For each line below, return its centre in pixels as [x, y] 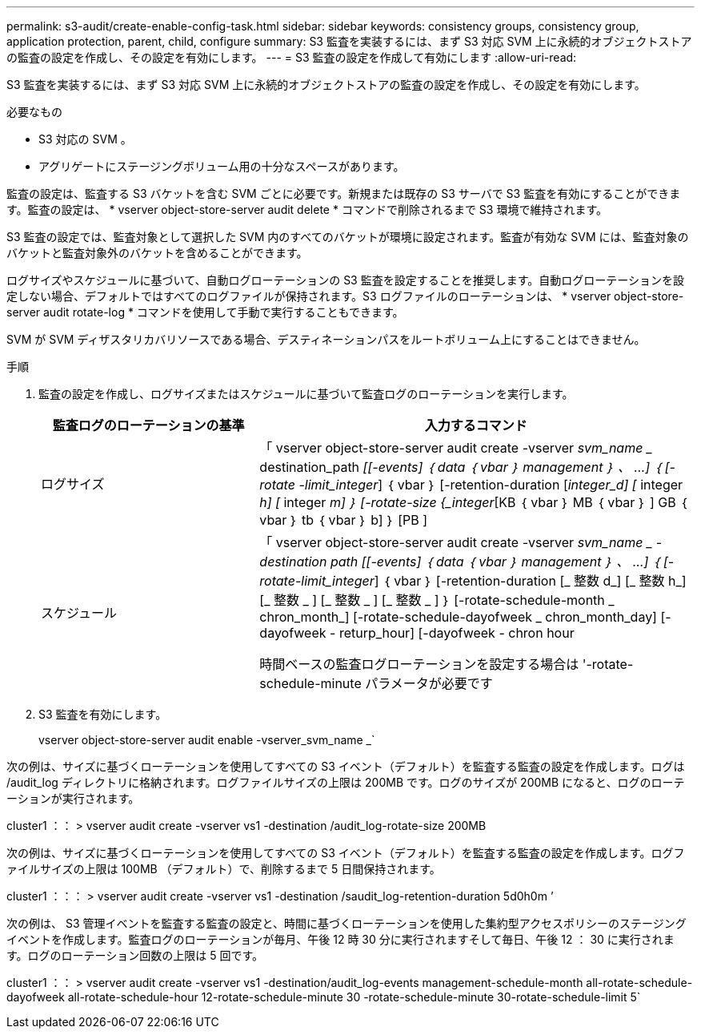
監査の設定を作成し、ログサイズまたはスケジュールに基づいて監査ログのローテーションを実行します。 [306, 394]
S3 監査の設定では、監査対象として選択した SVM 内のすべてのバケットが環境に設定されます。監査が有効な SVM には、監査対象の [348, 237]
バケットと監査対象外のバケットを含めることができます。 [157, 253]
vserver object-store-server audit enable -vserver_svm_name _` [207, 740]
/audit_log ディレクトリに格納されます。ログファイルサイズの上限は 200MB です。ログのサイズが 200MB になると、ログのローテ [346, 782]
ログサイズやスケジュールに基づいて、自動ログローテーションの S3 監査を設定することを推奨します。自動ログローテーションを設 [346, 280]
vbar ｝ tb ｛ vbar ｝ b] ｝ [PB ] [344, 520]
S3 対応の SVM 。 [85, 139]
